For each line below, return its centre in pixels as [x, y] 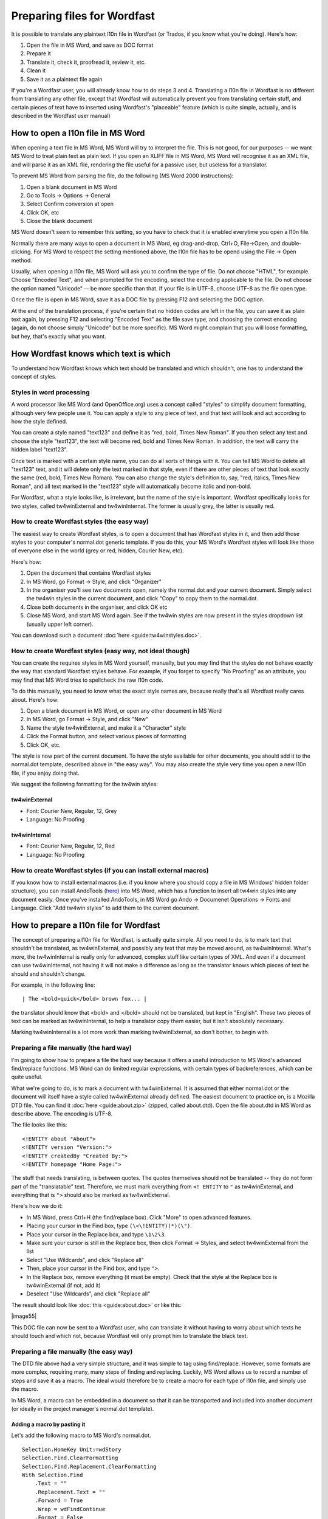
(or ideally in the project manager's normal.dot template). [83, 1409]
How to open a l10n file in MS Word [78, 133]
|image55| [24, 1316]
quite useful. [27, 1077]
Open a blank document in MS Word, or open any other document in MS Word [124, 711]
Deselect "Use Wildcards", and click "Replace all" [88, 1294]
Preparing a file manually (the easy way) [72, 1351]
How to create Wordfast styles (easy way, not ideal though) [101, 651]
